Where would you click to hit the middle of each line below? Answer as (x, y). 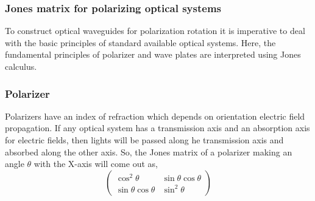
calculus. (21, 66)
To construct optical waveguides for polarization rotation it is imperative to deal (155, 31)
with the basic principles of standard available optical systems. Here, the (140, 42)
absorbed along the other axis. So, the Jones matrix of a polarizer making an (149, 152)
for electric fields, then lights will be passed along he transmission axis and (144, 140)
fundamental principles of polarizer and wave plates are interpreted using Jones (153, 54)
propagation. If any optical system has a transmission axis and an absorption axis (157, 128)
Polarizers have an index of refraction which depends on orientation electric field (155, 116)
